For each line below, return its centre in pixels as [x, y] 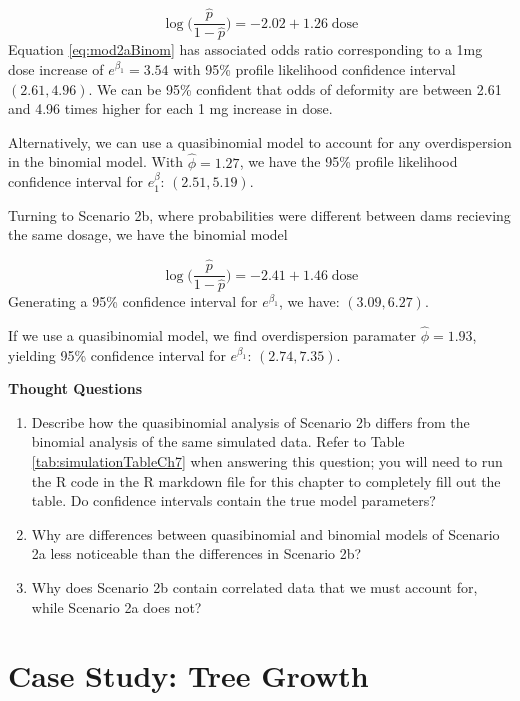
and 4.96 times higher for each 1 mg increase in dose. [170, 108]
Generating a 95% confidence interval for [133, 301]
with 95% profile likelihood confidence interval [314, 68]
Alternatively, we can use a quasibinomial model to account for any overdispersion [260, 141]
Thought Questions [75, 388]
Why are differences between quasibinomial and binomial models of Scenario [265, 533]
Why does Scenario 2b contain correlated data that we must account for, [254, 587]
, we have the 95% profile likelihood [348, 161]
